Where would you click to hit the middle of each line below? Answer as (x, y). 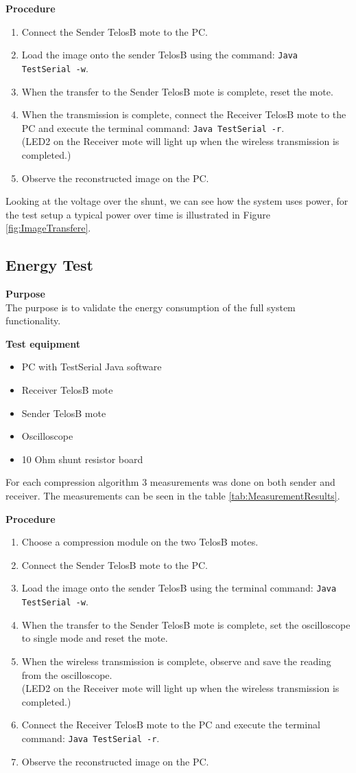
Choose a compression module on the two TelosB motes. (140, 542)
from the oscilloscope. (67, 674)
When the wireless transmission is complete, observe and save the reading (176, 661)
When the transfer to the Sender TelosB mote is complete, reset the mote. (177, 91)
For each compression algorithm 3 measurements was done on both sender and (170, 482)
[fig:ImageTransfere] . (48, 228)
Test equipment (43, 343)
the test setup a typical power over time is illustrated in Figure (138, 214)
